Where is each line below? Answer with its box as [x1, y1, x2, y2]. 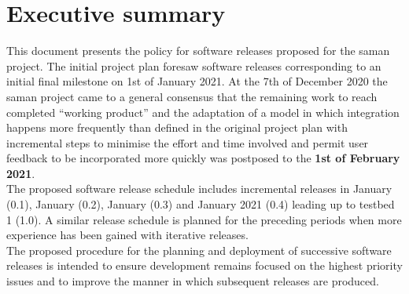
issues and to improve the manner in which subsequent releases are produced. [6, 273, 379, 289]
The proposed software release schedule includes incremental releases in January [6, 180, 392, 197]
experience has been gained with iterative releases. [6, 227, 249, 243]
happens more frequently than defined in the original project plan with [6, 119, 348, 136]
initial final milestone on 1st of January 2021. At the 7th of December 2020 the [6, 73, 388, 89]
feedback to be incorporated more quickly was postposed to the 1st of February [6, 150, 400, 166]
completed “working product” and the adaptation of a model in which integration [6, 103, 400, 120]
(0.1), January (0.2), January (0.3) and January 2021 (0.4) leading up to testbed [6, 196, 395, 212]
